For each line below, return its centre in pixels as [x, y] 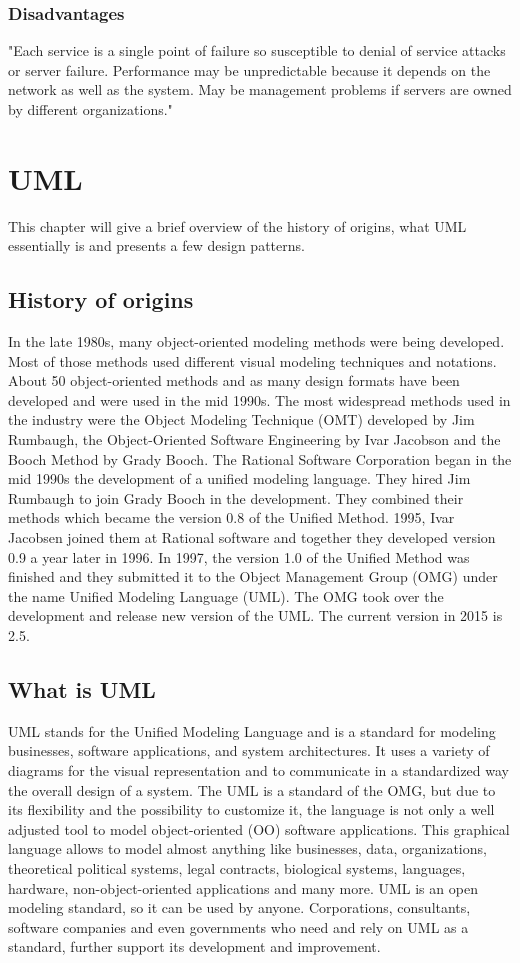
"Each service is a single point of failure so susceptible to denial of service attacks [257, 50]
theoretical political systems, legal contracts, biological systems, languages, [237, 867]
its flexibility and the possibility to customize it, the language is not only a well [251, 809]
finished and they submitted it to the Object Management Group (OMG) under [253, 576]
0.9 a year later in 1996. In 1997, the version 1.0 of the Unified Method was [239, 556]
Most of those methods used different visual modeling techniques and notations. [252, 360]
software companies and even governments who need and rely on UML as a [238, 926]
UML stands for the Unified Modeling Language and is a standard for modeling [252, 730]
